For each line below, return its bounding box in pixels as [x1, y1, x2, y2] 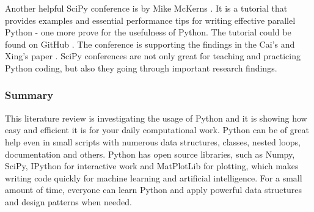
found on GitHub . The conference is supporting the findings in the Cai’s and [5, 37, 295, 50]
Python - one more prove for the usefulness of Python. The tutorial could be [5, 26, 291, 38]
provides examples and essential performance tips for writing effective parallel [5, 13, 296, 26]
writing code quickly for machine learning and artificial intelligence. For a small [5, 171, 302, 184]
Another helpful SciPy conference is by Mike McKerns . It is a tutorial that [5, 2, 288, 14]
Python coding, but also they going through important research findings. [5, 61, 277, 74]
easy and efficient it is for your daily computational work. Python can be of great [5, 123, 309, 136]
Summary [5, 87, 54, 103]
